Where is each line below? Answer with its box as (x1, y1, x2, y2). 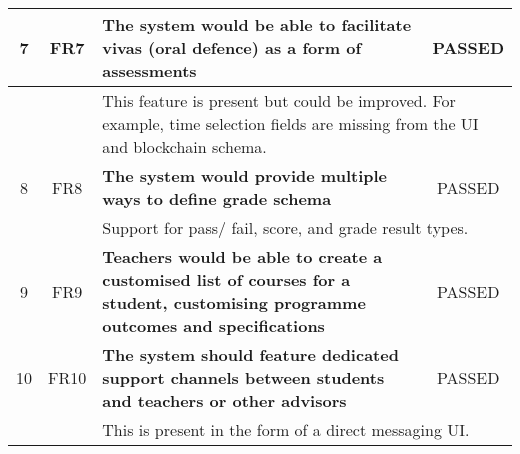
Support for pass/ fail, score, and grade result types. (102, 216, 469, 239)
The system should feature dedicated (102, 343, 399, 366)
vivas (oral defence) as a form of (102, 36, 362, 59)
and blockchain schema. (102, 135, 267, 158)
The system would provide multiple (102, 164, 388, 187)
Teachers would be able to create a (102, 245, 383, 268)
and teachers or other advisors (102, 389, 347, 412)
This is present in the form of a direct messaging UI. (102, 418, 470, 441)
